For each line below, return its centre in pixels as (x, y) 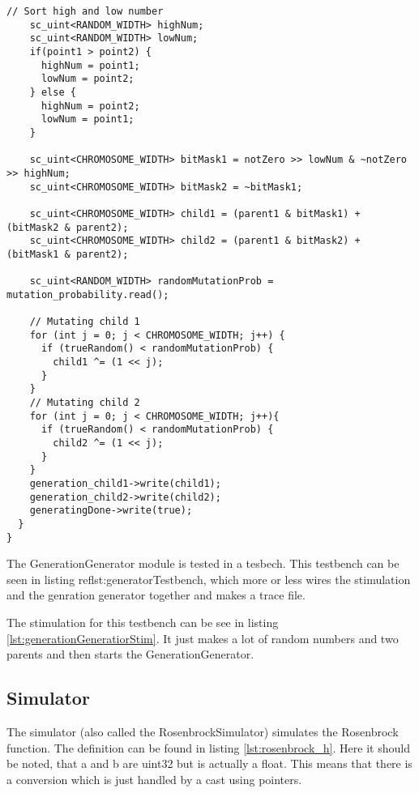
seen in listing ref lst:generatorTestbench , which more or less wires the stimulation (209, 579)
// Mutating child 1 (85, 322)
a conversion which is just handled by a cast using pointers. (154, 779)
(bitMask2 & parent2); (68, 227)
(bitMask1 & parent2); (68, 254)
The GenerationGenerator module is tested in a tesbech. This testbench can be (203, 563)
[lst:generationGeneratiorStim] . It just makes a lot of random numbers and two (203, 638)
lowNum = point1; (88, 119)
